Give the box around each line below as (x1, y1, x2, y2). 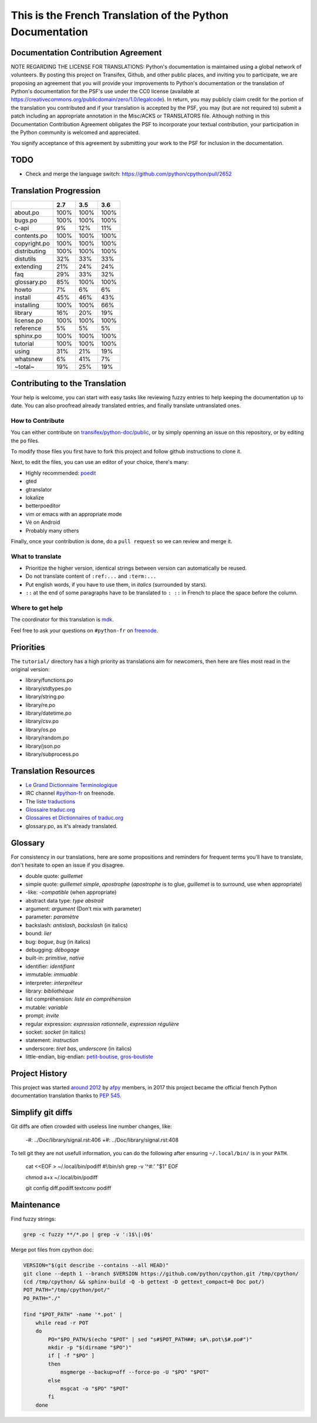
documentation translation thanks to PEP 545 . (11, 1092, 122, 1099)
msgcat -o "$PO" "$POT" (60, 1385, 129, 1392)
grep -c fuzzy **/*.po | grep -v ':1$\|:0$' (23, 1231, 154, 1238)
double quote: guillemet (25, 872, 83, 879)
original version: (11, 666, 50, 673)
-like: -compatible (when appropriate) (25, 889, 117, 896)
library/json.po (25, 742, 61, 749)
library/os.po (25, 726, 56, 733)
